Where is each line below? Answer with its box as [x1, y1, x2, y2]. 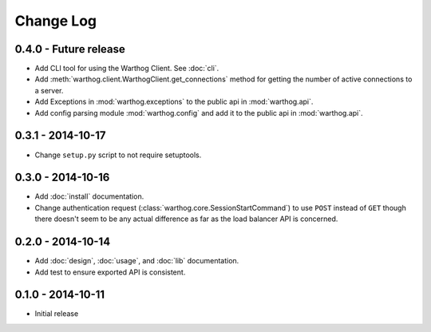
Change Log [14, 12, 97, 30]
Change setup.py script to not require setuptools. [34, 150, 202, 160]
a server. [34, 85, 64, 95]
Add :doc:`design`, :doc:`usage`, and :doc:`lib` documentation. [34, 256, 239, 266]
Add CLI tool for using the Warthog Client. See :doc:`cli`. [34, 64, 219, 73]
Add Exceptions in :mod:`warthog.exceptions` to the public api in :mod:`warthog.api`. [34, 97, 314, 107]
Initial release [34, 309, 79, 318]
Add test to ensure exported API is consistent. [34, 267, 186, 277]
